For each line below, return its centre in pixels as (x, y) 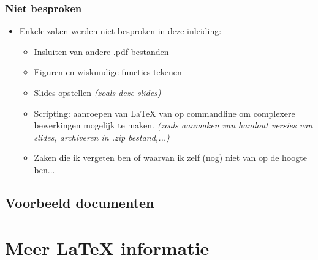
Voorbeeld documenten (80, 202)
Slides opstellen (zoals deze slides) (97, 92)
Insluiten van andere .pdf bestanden (101, 51)
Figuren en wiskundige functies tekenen (108, 72)
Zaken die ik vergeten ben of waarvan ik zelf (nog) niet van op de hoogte (170, 158)
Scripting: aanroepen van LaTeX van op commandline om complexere (165, 113)
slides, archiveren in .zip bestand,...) (102, 137)
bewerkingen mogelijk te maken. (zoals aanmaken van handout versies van (173, 125)
